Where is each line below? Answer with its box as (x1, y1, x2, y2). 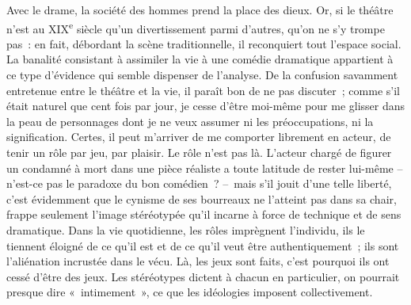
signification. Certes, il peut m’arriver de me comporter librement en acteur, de (6, 128, 391, 145)
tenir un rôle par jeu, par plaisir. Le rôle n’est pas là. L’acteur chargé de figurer (6, 144, 392, 160)
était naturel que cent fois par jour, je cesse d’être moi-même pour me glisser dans (6, 97, 405, 114)
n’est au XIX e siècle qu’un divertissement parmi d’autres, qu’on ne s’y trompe (6, 17, 385, 36)
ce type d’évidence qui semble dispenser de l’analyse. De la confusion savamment (6, 67, 398, 83)
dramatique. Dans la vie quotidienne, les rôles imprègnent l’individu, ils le (6, 221, 365, 238)
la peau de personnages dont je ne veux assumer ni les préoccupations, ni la (6, 112, 374, 129)
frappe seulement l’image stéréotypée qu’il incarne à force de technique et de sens (6, 206, 401, 223)
